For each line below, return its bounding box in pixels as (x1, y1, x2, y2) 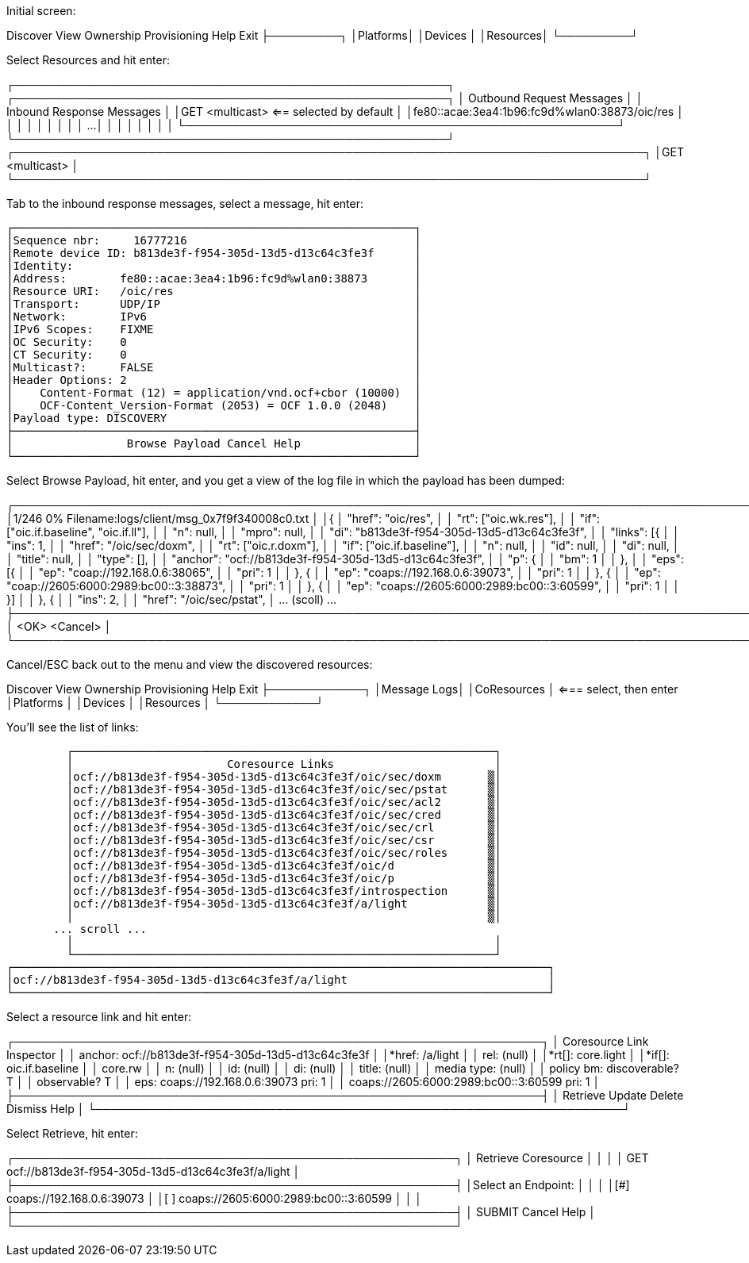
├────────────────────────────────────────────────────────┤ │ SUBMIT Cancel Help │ (6, 1205, 596, 1219)
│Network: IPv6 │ (6, 310, 421, 323)
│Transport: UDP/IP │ (6, 298, 421, 310)
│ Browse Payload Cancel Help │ (6, 437, 421, 450)
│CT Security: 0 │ (6, 348, 421, 361)
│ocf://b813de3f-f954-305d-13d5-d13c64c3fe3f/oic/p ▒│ (66, 872, 501, 885)
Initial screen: (6, 4, 76, 17)
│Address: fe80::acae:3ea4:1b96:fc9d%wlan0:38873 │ (6, 272, 421, 285)
